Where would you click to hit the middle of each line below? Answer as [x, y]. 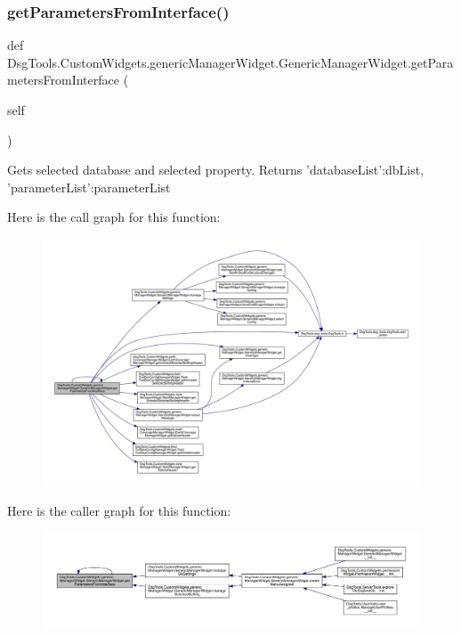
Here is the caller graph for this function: [119, 510]
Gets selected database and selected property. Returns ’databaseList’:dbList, [216, 170]
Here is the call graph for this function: [114, 217]
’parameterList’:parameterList [89, 187]
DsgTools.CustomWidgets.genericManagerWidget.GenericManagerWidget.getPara [230, 62]
